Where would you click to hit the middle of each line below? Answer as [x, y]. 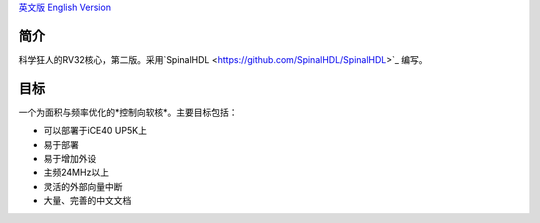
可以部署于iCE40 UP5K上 [95, 131]
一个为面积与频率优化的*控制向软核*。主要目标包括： [128, 112]
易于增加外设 [70, 158]
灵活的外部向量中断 [83, 186]
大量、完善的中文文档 [87, 201]
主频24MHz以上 [76, 172]
